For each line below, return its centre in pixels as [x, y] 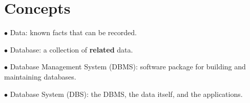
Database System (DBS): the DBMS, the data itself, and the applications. [126, 94]
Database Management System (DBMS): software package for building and [128, 67]
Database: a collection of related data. [71, 49]
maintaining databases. [40, 76]
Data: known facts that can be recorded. [73, 32]
